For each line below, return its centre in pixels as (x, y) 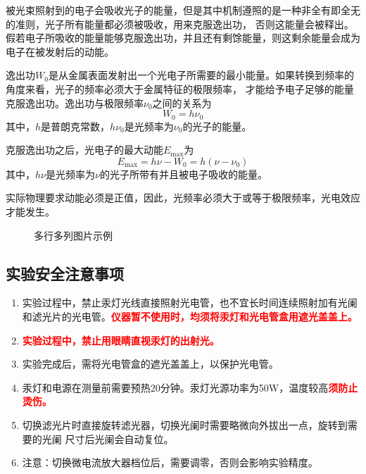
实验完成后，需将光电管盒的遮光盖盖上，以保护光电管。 (150, 364)
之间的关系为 (182, 102)
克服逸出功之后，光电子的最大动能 (84, 150)
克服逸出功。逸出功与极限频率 (75, 102)
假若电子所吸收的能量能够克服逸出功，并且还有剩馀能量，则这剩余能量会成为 (183, 38)
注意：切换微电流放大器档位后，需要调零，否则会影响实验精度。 (170, 462)
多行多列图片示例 (73, 235)
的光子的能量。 (217, 126)
